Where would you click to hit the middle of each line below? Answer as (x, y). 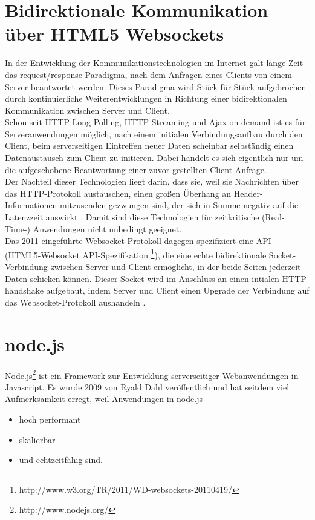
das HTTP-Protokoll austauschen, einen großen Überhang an (118, 193)
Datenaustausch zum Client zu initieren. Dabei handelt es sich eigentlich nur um (154, 158)
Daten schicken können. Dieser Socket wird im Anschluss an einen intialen (142, 278)
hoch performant (50, 419)
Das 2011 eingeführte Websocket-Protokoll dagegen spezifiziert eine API (138, 241)
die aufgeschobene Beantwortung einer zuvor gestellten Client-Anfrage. (136, 169)
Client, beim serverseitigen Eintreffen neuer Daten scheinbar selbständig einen (149, 146)
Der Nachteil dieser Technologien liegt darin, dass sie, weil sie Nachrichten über (152, 181)
